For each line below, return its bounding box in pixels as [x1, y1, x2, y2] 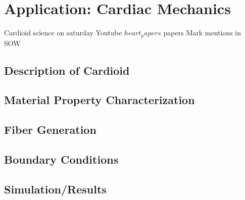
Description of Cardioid [4, 62, 130, 78]
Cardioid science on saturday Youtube [4, 27, 122, 38]
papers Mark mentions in [163, 27, 241, 38]
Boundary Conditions [4, 151, 119, 167]
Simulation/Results [4, 181, 107, 196]
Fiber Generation [4, 122, 96, 137]
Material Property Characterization [4, 92, 195, 108]
